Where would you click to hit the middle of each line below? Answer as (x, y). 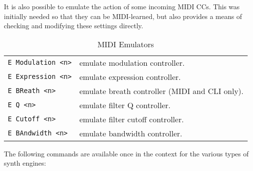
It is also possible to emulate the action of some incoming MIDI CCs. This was (122, 6)
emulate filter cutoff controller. (131, 119)
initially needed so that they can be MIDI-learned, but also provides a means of (123, 16)
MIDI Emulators (126, 44)
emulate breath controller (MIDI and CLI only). (161, 91)
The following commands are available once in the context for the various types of (126, 153)
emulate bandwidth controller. (131, 133)
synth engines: (25, 163)
